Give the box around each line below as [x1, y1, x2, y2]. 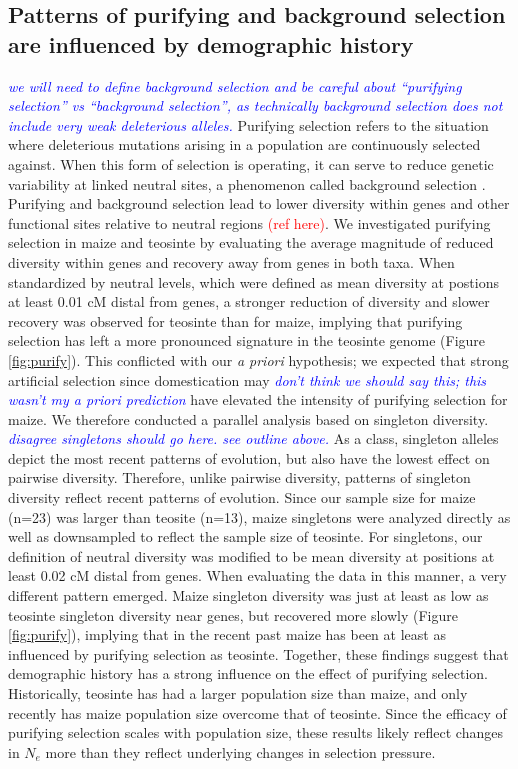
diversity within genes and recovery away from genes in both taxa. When [8, 251, 455, 272]
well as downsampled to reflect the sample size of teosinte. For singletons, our [8, 526, 483, 547]
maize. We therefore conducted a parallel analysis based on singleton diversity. [8, 408, 489, 429]
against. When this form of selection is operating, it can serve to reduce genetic [8, 153, 494, 174]
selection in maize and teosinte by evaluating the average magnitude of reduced [8, 232, 494, 253]
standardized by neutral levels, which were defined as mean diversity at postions [8, 271, 499, 292]
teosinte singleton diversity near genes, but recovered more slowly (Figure [8, 604, 458, 625]
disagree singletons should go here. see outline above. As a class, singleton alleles [8, 428, 499, 449]
